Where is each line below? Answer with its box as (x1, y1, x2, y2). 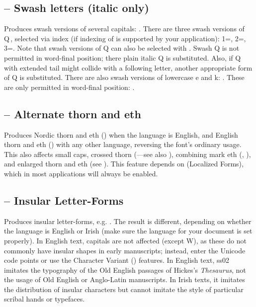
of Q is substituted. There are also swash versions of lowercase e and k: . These (4, 72, 245, 82)
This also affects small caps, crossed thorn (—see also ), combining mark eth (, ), (4, 149, 251, 159)
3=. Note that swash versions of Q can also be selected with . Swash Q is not (4, 43, 240, 53)
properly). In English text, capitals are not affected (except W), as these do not (4, 235, 247, 245)
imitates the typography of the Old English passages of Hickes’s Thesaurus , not (4, 264, 246, 275)
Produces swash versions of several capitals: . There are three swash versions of (4, 23, 245, 34)
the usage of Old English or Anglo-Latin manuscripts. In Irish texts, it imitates (4, 274, 245, 285)
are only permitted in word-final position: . (4, 81, 135, 92)
